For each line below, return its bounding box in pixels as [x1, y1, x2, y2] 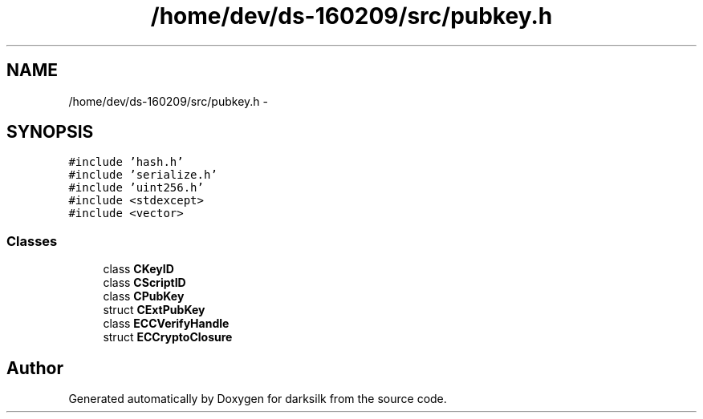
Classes [6, 232, 58, 249]
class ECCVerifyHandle [103, 316, 230, 331]
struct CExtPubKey [103, 303, 205, 317]
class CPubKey [103, 289, 185, 304]
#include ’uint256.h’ [68, 181, 204, 195]
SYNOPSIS [6, 122, 94, 143]
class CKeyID [103, 262, 174, 276]
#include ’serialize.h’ [68, 168, 217, 182]
